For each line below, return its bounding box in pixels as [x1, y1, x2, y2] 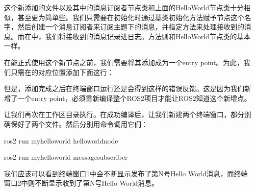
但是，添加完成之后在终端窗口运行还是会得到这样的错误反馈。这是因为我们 [4, 83, 244, 94]
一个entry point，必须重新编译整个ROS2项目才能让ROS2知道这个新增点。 [17, 93, 251, 103]
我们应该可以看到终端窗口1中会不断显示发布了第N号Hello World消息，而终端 [4, 168, 248, 178]
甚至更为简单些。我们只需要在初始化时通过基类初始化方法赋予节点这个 [17, 12, 244, 22]
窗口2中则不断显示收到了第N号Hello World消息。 [4, 178, 159, 188]
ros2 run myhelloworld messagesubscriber [4, 152, 128, 162]
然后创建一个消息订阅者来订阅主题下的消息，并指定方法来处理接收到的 [17, 22, 244, 32]
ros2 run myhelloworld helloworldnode [4, 135, 118, 145]
